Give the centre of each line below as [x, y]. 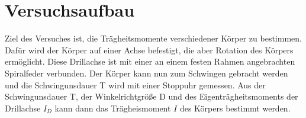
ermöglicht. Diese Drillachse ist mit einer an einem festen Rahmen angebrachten [150, 61]
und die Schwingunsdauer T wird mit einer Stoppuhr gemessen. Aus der [135, 84]
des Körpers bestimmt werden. [235, 108]
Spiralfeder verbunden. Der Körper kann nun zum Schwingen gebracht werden [146, 73]
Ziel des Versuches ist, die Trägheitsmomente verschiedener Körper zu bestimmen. [153, 38]
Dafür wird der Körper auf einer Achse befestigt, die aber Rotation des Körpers [149, 50]
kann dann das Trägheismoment [113, 108]
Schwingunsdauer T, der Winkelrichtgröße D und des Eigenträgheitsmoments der [152, 96]
